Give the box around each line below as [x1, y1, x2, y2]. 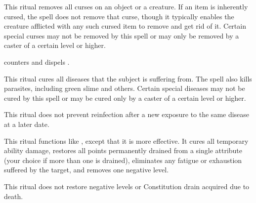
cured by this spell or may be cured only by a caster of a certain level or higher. [4, 92, 246, 103]
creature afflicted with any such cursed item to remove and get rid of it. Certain [4, 21, 246, 31]
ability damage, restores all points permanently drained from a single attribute [4, 145, 243, 156]
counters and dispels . [4, 56, 70, 67]
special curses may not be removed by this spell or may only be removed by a [4, 30, 239, 41]
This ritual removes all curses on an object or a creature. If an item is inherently [4, 1, 248, 11]
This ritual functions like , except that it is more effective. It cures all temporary [4, 135, 249, 146]
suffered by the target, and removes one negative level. [4, 164, 169, 175]
